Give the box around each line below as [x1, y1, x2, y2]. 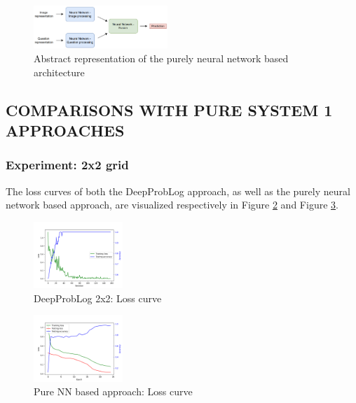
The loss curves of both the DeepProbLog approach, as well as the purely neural [6, 183, 350, 198]
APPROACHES [6, 119, 125, 141]
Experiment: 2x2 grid [6, 156, 129, 174]
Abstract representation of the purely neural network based [34, 50, 289, 65]
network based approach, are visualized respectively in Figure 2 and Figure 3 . [6, 197, 338, 212]
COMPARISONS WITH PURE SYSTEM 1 [6, 99, 333, 120]
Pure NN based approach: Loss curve [34, 384, 193, 399]
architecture [34, 64, 85, 79]
